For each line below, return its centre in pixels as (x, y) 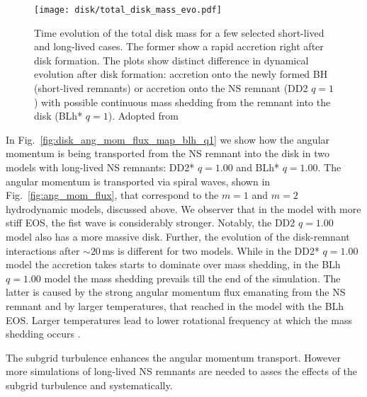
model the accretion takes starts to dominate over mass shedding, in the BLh (173, 264)
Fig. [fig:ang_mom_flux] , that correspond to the (112, 195)
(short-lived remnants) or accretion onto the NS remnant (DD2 (171, 88)
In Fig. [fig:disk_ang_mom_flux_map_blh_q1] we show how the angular (168, 139)
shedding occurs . (43, 334)
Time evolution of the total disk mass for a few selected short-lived (179, 32)
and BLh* (258, 167)
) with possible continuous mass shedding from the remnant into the (182, 102)
